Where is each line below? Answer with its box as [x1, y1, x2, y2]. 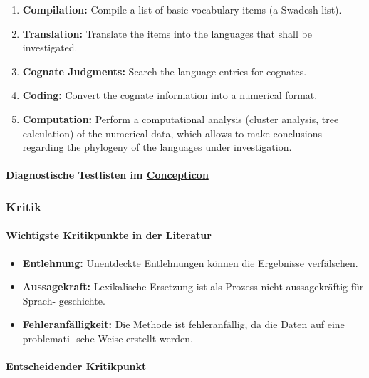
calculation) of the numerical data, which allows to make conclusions [22, 125, 323, 140]
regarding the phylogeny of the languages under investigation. [22, 140, 292, 154]
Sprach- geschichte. [22, 293, 105, 308]
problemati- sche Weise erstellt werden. [22, 330, 193, 345]
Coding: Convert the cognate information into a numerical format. [22, 88, 318, 103]
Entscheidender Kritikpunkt [6, 359, 147, 374]
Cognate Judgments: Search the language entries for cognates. [22, 63, 307, 78]
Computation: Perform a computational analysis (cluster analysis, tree [22, 111, 339, 126]
